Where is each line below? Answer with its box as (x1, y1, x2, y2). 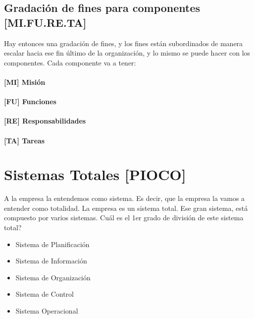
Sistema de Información (15, 255, 87, 266)
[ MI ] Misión (4, 76, 46, 87)
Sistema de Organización (15, 272, 91, 282)
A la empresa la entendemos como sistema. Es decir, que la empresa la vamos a (4, 193, 245, 203)
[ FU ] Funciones (4, 96, 56, 107)
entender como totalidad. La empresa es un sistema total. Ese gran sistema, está (4, 202, 248, 213)
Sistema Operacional (15, 306, 78, 316)
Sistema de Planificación (15, 239, 90, 249)
